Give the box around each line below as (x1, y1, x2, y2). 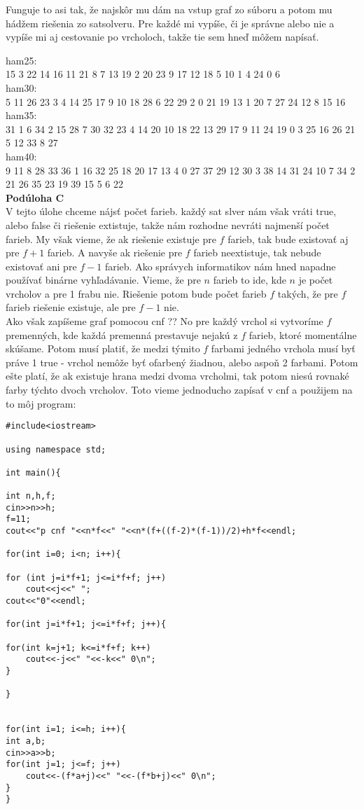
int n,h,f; (6, 491, 56, 502)
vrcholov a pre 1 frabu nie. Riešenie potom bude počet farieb (6, 286, 267, 300)
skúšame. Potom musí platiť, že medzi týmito (6, 341, 200, 356)
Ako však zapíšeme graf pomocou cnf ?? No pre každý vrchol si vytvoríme (6, 314, 323, 329)
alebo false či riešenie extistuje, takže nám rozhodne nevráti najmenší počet (6, 217, 330, 232)
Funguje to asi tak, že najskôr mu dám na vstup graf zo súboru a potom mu (6, 2, 332, 16)
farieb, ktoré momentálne (248, 327, 357, 342)
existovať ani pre (6, 258, 77, 273)
